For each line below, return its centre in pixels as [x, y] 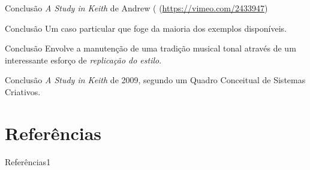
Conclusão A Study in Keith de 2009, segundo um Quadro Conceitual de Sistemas [155, 80]
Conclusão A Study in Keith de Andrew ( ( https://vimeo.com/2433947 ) [136, 8]
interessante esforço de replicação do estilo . [83, 60]
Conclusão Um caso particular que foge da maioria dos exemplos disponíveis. [146, 28]
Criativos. [23, 91]
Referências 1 [28, 161]
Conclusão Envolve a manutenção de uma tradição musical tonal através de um [151, 48]
